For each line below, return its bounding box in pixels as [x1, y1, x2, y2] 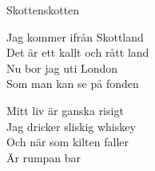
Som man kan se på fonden [6, 75, 139, 92]
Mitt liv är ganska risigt [6, 101, 124, 118]
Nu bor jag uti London [6, 59, 118, 76]
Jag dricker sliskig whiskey [6, 117, 136, 134]
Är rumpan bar [6, 149, 81, 165]
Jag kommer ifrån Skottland [6, 28, 144, 45]
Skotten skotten [6, 2, 80, 18]
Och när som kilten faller [6, 133, 129, 150]
